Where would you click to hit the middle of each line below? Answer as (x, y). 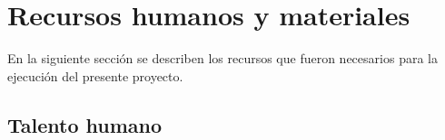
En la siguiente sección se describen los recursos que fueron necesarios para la (222, 58)
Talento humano (85, 124)
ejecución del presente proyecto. (95, 75)
